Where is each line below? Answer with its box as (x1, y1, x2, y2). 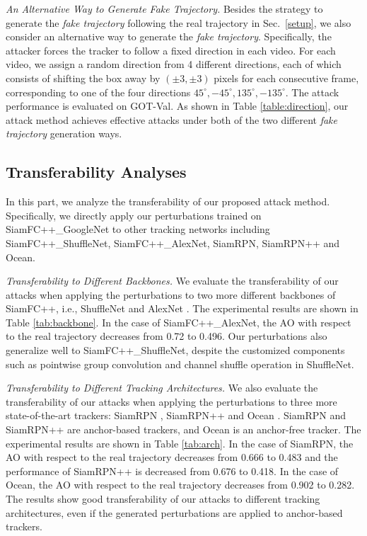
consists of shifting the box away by (6, 70, 161, 85)
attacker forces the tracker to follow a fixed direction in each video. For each (6, 42, 336, 57)
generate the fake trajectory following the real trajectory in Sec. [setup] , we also (6, 15, 351, 30)
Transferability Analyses (6, 161, 187, 183)
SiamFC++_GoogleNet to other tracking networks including (6, 222, 270, 236)
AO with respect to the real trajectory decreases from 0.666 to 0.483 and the (6, 450, 338, 464)
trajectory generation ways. (6, 126, 122, 141)
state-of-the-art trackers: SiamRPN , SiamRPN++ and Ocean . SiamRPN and (6, 408, 346, 423)
